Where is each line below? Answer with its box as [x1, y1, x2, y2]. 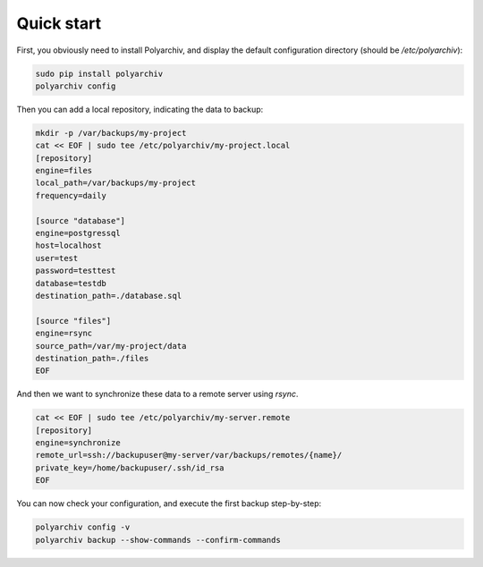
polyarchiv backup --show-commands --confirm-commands [35, 535, 281, 545]
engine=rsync [35, 328, 93, 339]
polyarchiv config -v [35, 522, 131, 532]
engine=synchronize [35, 438, 121, 448]
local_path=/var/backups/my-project [35, 178, 197, 188]
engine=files [35, 165, 93, 176]
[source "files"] [35, 316, 112, 326]
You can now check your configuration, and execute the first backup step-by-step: [16, 498, 322, 509]
